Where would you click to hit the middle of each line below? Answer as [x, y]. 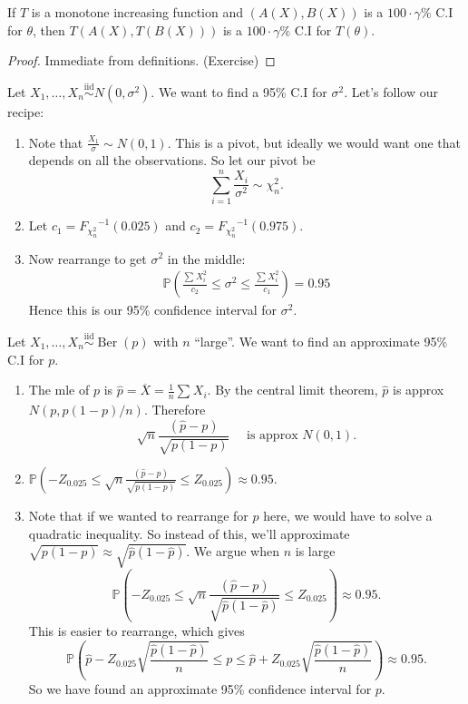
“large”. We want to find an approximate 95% [321, 341]
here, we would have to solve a [348, 515]
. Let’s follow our [391, 92]
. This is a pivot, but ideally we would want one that [314, 142]
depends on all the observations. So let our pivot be [172, 160]
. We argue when [233, 551]
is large [315, 551]
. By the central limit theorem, [292, 390]
